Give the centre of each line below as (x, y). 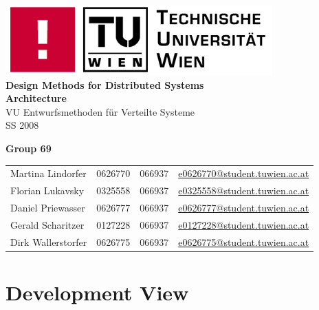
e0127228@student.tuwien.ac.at (244, 224)
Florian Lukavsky (47, 190)
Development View (97, 292)
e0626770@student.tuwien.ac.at (244, 173)
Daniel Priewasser (48, 207)
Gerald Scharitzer (47, 224)
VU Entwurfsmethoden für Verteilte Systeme (100, 111)
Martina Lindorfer (48, 173)
